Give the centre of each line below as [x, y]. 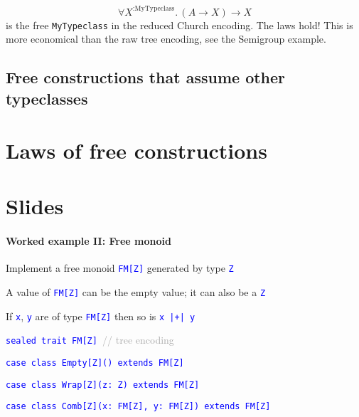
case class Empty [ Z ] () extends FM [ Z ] [95, 363]
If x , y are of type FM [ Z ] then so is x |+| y [101, 316]
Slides [35, 206]
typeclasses [47, 98]
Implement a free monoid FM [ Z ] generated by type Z [120, 268]
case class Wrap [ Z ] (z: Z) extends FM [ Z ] [103, 385]
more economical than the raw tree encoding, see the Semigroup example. [166, 39]
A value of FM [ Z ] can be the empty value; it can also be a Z [136, 292]
